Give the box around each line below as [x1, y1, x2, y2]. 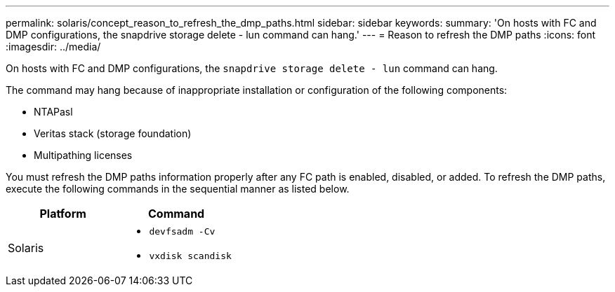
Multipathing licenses [34, 149, 133, 161]
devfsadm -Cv [149, 226, 216, 237]
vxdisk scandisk [149, 251, 232, 261]
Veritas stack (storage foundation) [34, 127, 192, 139]
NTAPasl [34, 106, 73, 118]
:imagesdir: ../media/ [6, 41, 101, 53]
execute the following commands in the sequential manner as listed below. [6, 183, 350, 195]
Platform [39, 207, 86, 221]
